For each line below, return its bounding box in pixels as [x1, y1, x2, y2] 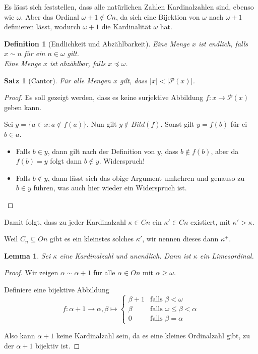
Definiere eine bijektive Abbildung [4, 284, 109, 294]
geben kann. [4, 102, 41, 112]
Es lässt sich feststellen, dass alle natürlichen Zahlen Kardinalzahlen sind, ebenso [4, 2, 254, 12]
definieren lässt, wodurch [4, 21, 81, 32]
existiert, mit [190, 216, 231, 227]
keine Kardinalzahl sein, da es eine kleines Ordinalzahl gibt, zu [56, 330, 250, 341]
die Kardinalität [101, 21, 151, 32]
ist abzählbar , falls [49, 58, 106, 68]
